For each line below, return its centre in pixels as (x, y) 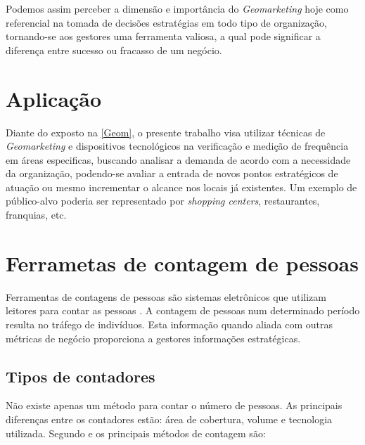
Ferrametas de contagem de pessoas (182, 263)
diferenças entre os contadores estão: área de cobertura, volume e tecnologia (169, 419)
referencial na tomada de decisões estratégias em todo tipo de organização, (166, 22)
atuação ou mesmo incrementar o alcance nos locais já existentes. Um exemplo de (181, 187)
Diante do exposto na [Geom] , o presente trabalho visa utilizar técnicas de (166, 132)
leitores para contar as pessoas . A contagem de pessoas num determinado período (183, 310)
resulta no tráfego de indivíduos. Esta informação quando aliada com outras (169, 324)
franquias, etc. (36, 215)
